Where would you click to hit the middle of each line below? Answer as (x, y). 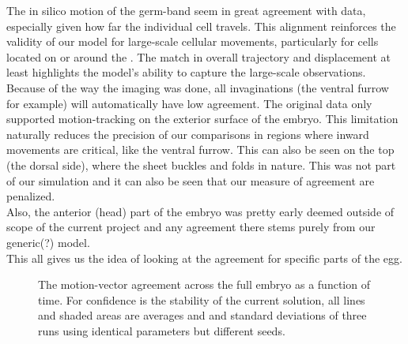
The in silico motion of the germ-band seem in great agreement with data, (186, 10)
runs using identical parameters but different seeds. (162, 330)
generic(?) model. (48, 242)
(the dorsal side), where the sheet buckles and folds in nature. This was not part (201, 165)
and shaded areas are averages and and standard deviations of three (202, 315)
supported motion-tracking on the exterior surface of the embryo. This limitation (202, 119)
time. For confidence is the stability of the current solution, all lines (202, 299)
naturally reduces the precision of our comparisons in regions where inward (188, 134)
